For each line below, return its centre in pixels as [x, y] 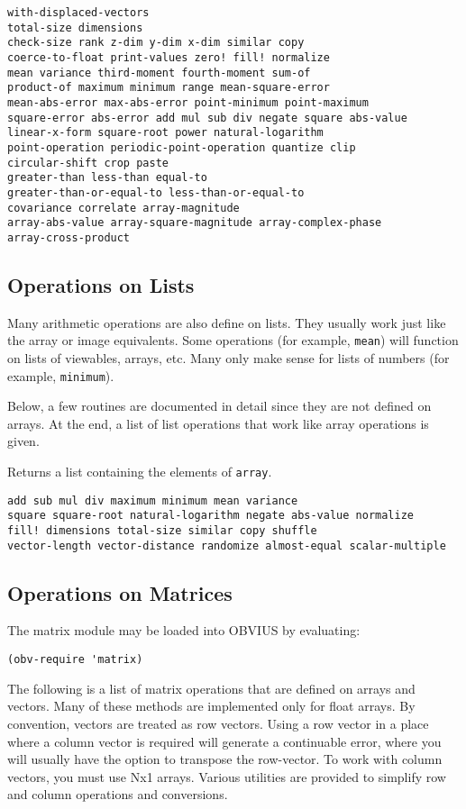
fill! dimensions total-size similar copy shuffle [162, 530]
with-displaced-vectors [78, 13]
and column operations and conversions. [118, 794]
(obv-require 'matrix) [75, 660]
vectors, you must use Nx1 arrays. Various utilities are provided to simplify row [227, 776]
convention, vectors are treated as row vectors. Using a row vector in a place [218, 723]
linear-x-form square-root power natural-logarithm [165, 133]
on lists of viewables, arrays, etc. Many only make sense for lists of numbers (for [228, 357]
